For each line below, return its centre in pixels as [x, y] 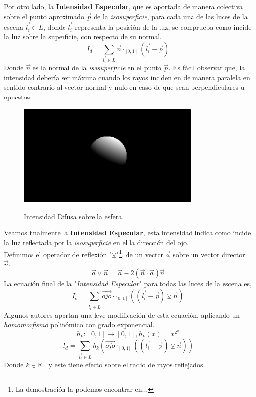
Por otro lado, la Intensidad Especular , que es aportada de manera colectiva [124, 6]
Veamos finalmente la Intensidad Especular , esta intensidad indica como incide [128, 233]
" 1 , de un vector [140, 253]
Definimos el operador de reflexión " [58, 254]
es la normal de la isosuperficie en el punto [97, 68]
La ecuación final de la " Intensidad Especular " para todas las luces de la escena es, [128, 283]
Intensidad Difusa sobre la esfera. [74, 216]
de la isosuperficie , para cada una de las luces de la [171, 16]
